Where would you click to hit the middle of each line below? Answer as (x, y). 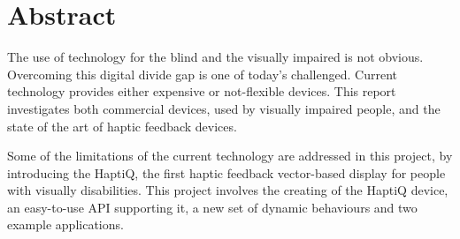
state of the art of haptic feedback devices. (122, 126)
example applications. (65, 224)
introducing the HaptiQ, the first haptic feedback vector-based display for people (226, 172)
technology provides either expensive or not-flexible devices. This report (202, 91)
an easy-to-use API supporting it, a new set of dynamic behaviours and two (212, 207)
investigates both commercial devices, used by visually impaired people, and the (224, 108)
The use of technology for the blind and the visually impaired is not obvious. (215, 57)
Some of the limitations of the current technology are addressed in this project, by (230, 156)
